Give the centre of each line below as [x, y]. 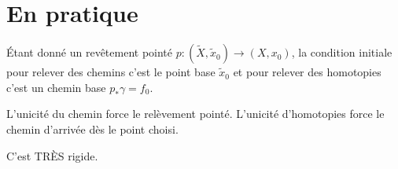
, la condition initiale [342, 52]
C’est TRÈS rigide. [52, 155]
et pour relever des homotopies [307, 72]
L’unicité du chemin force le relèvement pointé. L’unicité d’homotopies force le [195, 114]
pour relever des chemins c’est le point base [111, 72]
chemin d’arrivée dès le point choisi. [92, 129]
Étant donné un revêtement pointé [90, 52]
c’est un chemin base [56, 87]
